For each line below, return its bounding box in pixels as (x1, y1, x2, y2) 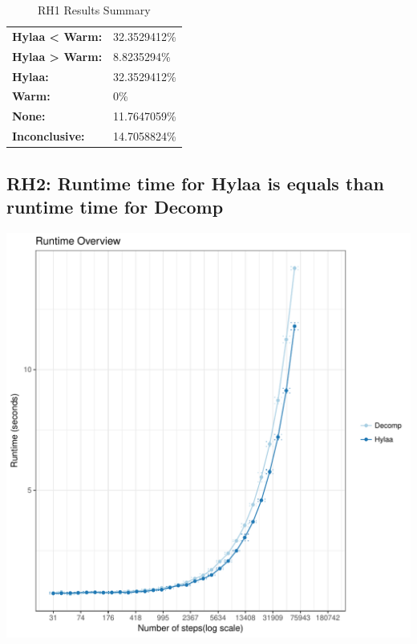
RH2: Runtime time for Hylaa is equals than (6, 170, 384, 195)
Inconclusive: (12, 128, 85, 145)
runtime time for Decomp (6, 194, 224, 218)
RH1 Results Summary (38, 2, 151, 18)
